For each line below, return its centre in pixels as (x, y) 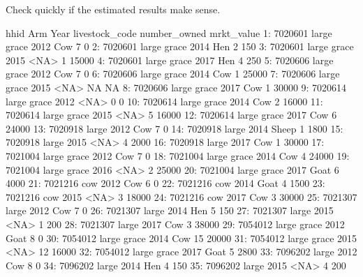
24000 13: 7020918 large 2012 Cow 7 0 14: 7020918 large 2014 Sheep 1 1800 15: (175, 128)
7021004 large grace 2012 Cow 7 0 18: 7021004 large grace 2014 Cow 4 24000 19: (178, 155)
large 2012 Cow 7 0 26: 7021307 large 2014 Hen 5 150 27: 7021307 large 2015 (170, 210)
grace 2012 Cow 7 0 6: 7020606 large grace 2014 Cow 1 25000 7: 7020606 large (173, 74)
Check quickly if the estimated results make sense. (113, 9)
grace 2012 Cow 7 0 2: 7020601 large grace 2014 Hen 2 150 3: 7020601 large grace (180, 46)
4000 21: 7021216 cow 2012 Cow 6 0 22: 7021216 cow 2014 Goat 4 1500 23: (165, 183)
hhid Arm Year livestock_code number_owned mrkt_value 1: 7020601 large (169, 32)
